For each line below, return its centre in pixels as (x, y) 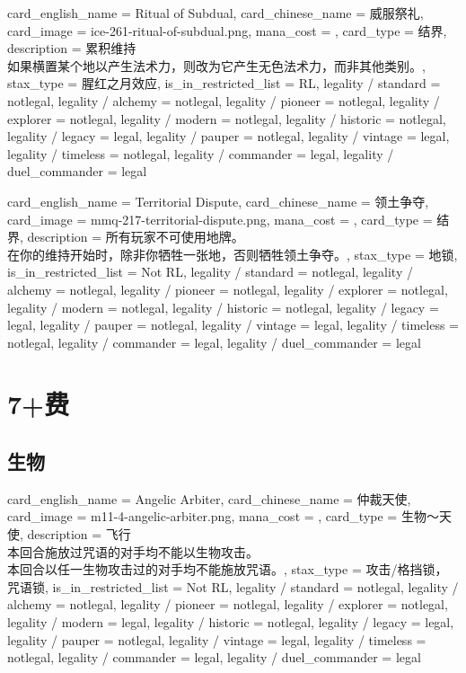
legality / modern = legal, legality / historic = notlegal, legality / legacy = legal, (231, 622)
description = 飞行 (79, 534)
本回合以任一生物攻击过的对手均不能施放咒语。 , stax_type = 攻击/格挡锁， (228, 569)
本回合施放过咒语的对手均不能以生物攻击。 (133, 551)
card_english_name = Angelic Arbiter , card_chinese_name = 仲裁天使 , (209, 498)
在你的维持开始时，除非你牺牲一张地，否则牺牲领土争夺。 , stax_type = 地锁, (233, 254)
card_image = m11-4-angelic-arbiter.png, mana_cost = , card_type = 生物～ (223, 516)
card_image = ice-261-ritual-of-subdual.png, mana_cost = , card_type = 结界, (227, 30)
